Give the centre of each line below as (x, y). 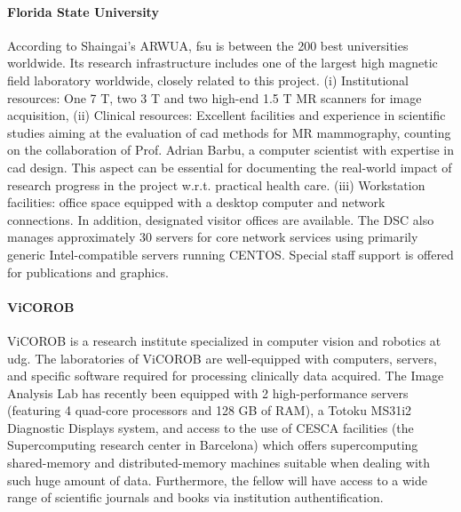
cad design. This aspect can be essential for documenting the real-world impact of (230, 167)
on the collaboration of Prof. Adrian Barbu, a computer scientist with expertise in (230, 150)
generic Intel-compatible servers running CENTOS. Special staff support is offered (230, 254)
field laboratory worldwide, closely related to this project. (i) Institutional (208, 80)
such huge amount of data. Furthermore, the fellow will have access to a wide (218, 480)
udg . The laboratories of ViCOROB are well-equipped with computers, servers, (222, 358)
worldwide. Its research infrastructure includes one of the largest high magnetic (223, 63)
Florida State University (83, 11)
